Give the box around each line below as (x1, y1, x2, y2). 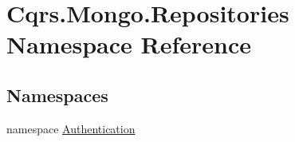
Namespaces (6, 82, 108, 107)
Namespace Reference (6, 28, 251, 61)
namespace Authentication (6, 120, 136, 136)
